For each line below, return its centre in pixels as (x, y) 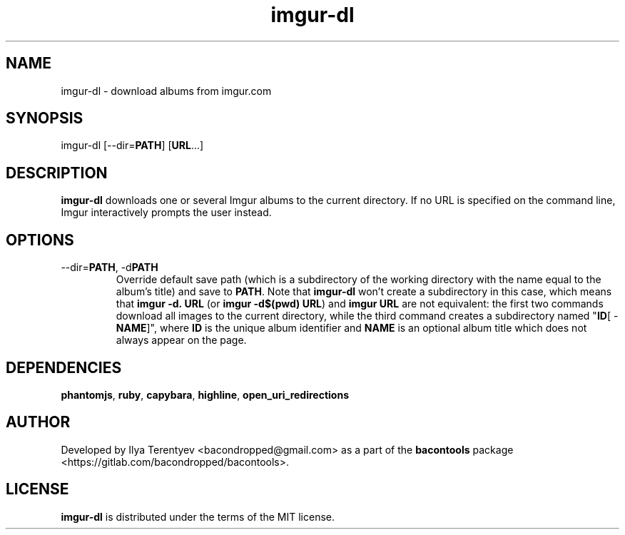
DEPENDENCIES (64, 367)
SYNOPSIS (45, 118)
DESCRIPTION (57, 173)
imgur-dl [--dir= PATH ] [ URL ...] (132, 146)
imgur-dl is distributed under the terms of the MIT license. (198, 516)
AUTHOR (38, 422)
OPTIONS (40, 240)
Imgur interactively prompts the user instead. (166, 213)
